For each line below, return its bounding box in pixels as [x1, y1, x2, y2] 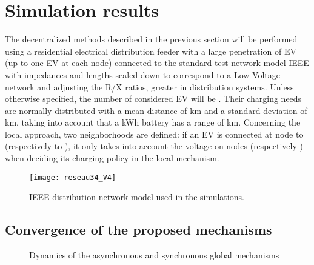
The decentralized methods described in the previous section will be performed [5, 33, 298, 45]
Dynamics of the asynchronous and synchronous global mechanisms [29, 249, 279, 261]
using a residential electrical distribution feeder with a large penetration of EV [5, 44, 296, 57]
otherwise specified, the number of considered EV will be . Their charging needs [5, 92, 302, 105]
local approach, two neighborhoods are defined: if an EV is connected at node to [5, 127, 304, 140]
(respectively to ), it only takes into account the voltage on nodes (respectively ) [5, 139, 303, 152]
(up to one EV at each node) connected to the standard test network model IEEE [5, 56, 309, 69]
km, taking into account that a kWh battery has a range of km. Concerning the [5, 116, 301, 129]
